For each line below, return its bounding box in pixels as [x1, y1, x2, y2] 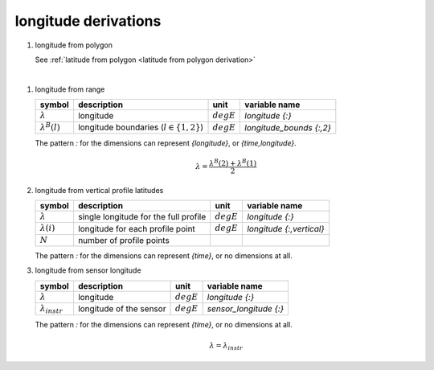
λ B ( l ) [39, 121, 60, 133]
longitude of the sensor [77, 303, 166, 314]
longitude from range [35, 84, 105, 94]
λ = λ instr [209, 340, 244, 351]
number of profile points [77, 234, 170, 245]
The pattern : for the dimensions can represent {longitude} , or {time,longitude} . [35, 138, 297, 148]
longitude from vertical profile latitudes [35, 185, 164, 195]
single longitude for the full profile [77, 212, 207, 223]
